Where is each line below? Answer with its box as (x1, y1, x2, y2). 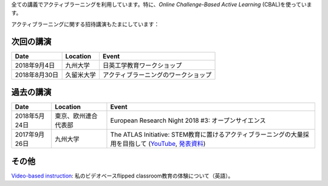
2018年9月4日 (15, 61, 55, 69)
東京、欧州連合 (55, 112, 98, 120)
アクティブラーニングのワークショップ (102, 71, 212, 79)
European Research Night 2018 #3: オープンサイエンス (110, 116, 267, 125)
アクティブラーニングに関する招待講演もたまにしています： (11, 20, 160, 27)
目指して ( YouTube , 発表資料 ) (122, 140, 206, 148)
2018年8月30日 (15, 71, 59, 79)
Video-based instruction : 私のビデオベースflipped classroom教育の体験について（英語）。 (11, 172, 234, 179)
